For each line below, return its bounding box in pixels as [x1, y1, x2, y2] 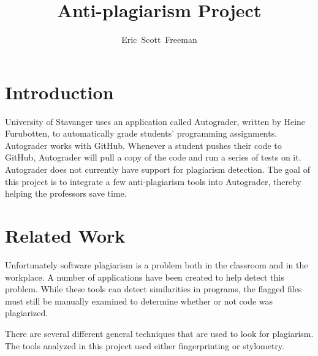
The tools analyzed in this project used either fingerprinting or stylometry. [5, 339, 284, 352]
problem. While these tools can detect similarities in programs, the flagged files [5, 282, 302, 295]
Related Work [5, 223, 126, 248]
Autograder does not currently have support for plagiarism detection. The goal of [5, 163, 310, 176]
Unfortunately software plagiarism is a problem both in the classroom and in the [5, 258, 308, 271]
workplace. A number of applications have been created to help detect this [5, 270, 284, 283]
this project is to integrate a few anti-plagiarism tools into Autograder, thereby [5, 175, 301, 187]
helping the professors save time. [5, 187, 127, 200]
